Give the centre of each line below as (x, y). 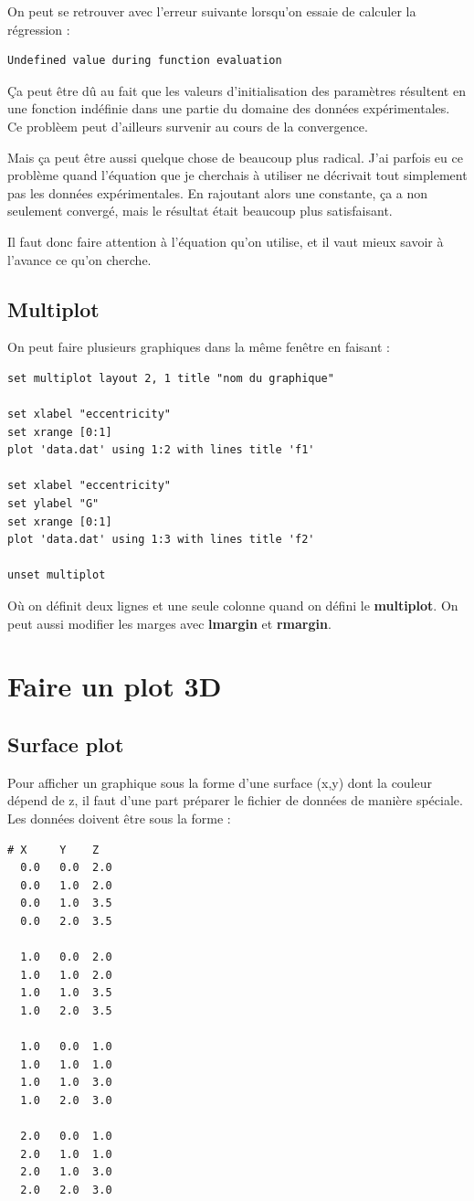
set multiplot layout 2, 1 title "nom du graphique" (171, 378)
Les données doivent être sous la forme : (119, 818)
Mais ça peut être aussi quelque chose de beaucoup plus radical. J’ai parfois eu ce (235, 157)
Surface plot (66, 744)
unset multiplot (57, 575)
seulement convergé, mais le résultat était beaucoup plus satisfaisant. (200, 211)
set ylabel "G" (53, 504)
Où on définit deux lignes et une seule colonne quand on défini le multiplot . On (233, 606)
